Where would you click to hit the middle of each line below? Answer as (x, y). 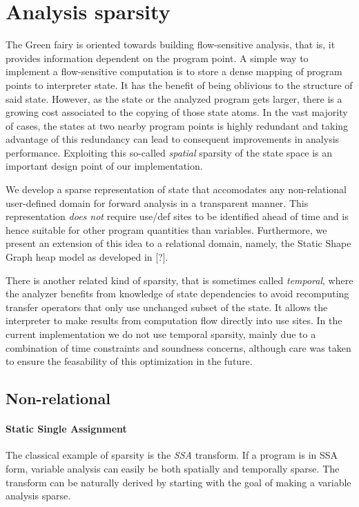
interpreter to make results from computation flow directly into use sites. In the (174, 320)
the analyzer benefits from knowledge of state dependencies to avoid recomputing (177, 294)
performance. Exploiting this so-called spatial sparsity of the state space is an (169, 152)
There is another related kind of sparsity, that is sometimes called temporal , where (179, 280)
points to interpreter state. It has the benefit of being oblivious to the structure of (179, 84)
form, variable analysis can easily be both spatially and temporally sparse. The (173, 468)
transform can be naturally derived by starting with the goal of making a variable (178, 482)
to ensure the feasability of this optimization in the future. (129, 361)
